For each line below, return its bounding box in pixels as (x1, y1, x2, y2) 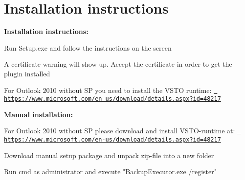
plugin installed (4, 68, 50, 78)
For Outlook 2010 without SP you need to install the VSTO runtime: (4, 85, 212, 95)
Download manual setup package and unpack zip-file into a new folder (4, 150, 214, 160)
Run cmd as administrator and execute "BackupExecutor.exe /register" (4, 166, 217, 177)
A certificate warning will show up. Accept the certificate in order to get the (4, 59, 232, 69)
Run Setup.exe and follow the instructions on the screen (4, 42, 172, 53)
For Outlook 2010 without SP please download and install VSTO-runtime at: (4, 126, 235, 136)
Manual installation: (4, 109, 73, 119)
